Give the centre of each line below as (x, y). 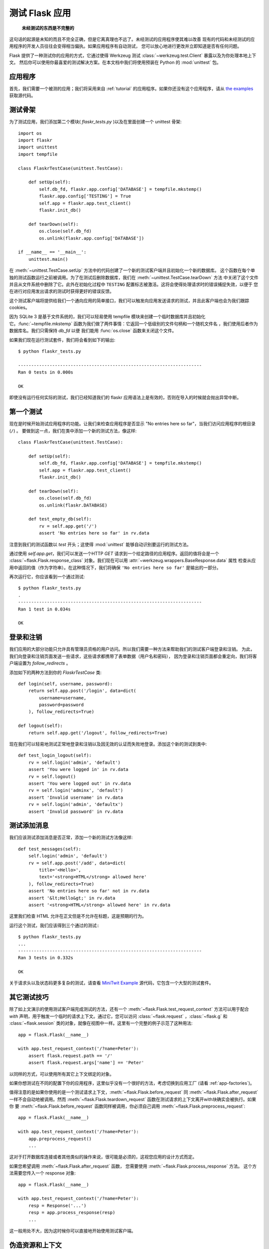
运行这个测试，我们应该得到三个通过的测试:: (54, 925)
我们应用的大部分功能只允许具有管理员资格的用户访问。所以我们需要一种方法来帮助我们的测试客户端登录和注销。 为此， (132, 649)
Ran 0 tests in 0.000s (46, 372)
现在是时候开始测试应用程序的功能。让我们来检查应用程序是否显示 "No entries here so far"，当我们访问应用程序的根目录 (133, 424)
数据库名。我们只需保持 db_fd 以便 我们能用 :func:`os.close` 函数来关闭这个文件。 (93, 331)
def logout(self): (41, 726)
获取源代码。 (22, 95)
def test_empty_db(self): (60, 519)
